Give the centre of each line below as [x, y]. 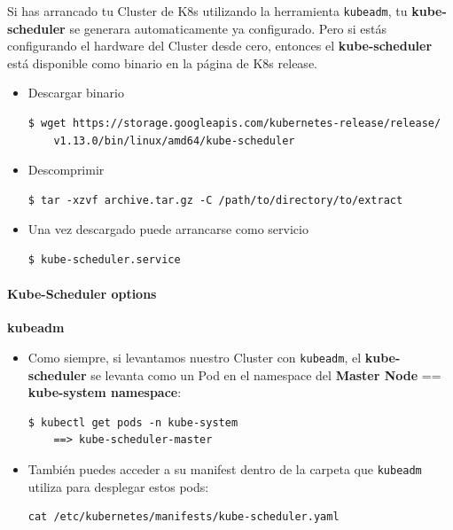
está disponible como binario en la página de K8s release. [162, 62]
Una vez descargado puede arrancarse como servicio [168, 229]
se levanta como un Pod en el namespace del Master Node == [266, 374]
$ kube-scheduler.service [104, 260]
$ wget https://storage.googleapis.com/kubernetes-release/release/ [234, 124]
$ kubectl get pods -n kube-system [133, 422]
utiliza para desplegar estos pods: [118, 486]
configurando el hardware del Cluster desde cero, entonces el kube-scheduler [220, 46]
